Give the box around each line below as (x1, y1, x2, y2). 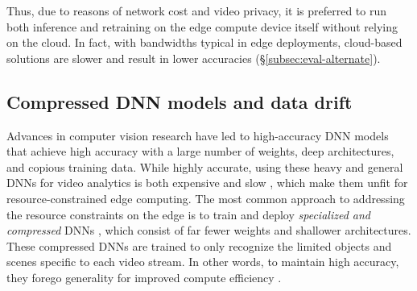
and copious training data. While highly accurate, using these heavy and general (6, 158, 403, 175)
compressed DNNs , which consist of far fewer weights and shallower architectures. (6, 222, 411, 239)
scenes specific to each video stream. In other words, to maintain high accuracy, (6, 253, 399, 270)
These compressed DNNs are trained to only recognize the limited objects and (6, 237, 392, 254)
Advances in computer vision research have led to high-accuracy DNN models (6, 127, 389, 143)
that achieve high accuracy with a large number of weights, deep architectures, (6, 143, 394, 160)
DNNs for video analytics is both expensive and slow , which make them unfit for (6, 174, 408, 191)
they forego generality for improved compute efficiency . (6, 268, 282, 285)
